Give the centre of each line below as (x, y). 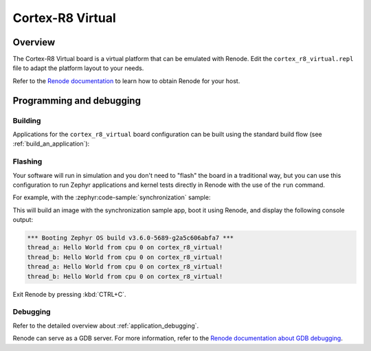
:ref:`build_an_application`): (51, 144)
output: (23, 220)
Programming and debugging (77, 101)
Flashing (27, 161)
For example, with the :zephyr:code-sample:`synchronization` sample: (112, 197)
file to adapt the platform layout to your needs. (78, 68)
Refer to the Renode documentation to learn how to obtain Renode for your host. (126, 81)
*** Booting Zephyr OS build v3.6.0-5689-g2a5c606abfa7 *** (131, 238)
